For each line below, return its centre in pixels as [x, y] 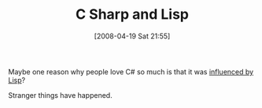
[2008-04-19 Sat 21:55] [132, 36]
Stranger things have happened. [60, 95]
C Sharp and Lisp [132, 14]
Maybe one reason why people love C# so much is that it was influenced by [131, 71]
